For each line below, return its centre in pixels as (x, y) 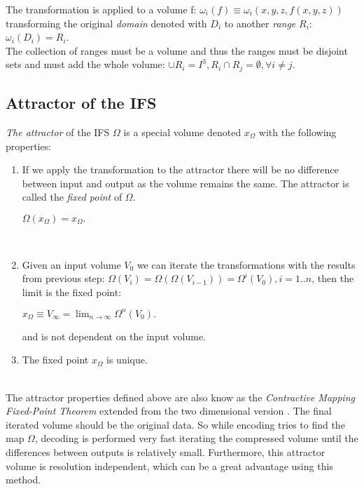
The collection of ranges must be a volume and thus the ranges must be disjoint (177, 50)
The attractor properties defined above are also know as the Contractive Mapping (180, 397)
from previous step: (63, 278)
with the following (297, 132)
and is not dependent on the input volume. (114, 336)
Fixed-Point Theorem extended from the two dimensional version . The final (169, 411)
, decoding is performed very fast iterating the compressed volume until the (196, 438)
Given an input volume (71, 264)
